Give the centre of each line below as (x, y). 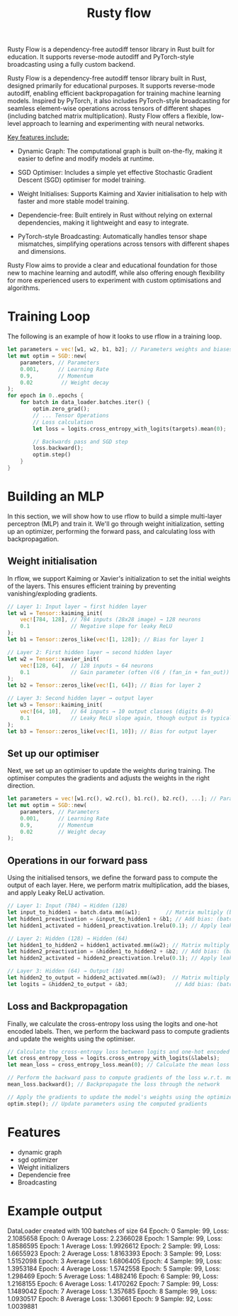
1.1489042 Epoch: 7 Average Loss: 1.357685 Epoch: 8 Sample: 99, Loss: (112, 1291)
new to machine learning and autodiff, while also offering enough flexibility (116, 273)
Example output (55, 1211)
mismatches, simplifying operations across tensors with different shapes (124, 244)
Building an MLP (56, 497)
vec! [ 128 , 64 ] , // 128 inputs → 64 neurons (87, 665)
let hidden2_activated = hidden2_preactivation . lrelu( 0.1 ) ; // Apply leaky (121, 958)
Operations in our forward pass (78, 861)
